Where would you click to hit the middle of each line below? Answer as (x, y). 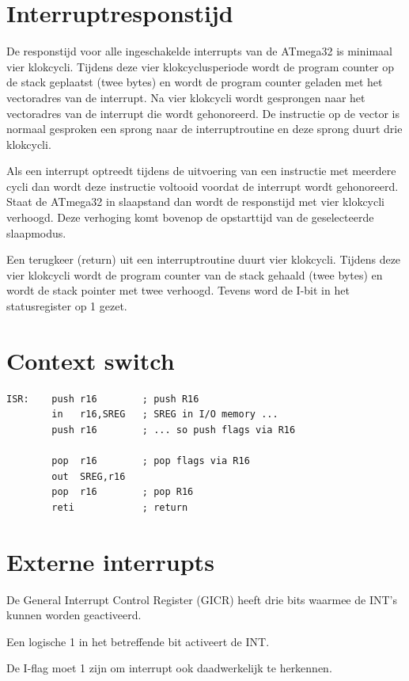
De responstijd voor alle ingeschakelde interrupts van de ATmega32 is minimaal (199, 51)
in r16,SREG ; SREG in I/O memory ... (165, 415)
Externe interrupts (110, 561)
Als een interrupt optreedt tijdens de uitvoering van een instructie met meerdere (201, 171)
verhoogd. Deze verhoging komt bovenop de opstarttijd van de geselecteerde (190, 217)
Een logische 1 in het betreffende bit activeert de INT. (138, 641)
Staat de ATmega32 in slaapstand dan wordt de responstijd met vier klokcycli (195, 202)
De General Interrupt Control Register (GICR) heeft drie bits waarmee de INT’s (202, 599)
